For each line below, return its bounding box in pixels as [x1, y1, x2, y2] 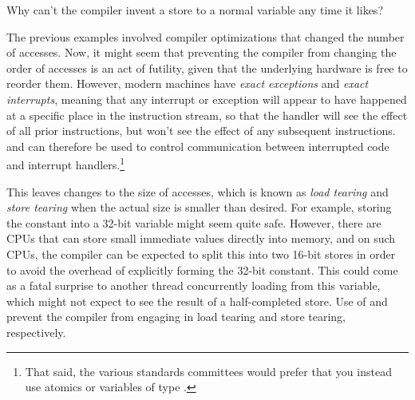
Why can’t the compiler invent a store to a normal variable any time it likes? [6, 2, 383, 18]
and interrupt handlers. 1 [6, 154, 125, 172]
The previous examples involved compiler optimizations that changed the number [6, 28, 405, 45]
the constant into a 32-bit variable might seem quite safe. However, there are [6, 214, 381, 231]
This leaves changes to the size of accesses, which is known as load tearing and [6, 183, 389, 200]
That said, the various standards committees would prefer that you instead [25, 362, 392, 379]
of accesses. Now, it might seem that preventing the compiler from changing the [6, 44, 397, 61]
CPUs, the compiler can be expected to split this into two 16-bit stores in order [6, 245, 396, 262]
